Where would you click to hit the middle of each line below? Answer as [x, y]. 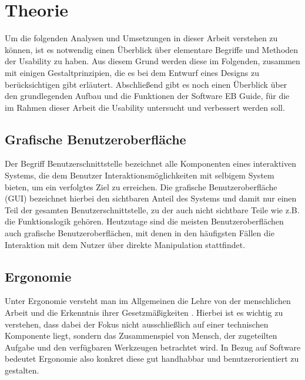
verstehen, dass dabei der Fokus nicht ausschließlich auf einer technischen [137, 324]
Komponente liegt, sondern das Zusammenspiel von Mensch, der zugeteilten [141, 336]
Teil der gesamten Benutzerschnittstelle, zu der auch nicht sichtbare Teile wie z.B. [152, 209]
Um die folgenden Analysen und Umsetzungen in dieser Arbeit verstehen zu [141, 38]
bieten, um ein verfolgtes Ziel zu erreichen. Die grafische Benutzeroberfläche [141, 186]
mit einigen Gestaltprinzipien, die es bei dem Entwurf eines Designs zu [132, 72]
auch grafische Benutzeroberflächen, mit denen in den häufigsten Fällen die [140, 233]
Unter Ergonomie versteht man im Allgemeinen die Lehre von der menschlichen [148, 301]
